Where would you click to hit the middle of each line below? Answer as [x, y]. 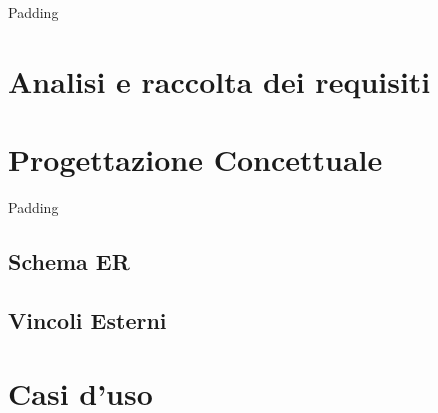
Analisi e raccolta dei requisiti [219, 80]
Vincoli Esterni [87, 319]
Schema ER [69, 261]
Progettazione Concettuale [195, 159]
